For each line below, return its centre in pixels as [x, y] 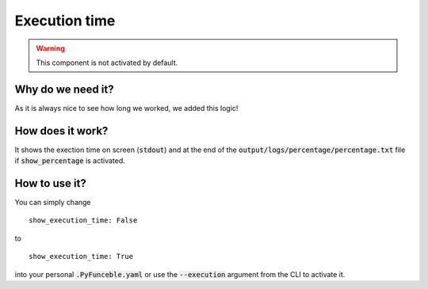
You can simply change [53, 203]
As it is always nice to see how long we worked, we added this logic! [126, 108]
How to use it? [50, 183]
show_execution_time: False [83, 221]
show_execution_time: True [81, 257]
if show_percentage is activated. [70, 161]
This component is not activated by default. [107, 63]
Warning [50, 48]
